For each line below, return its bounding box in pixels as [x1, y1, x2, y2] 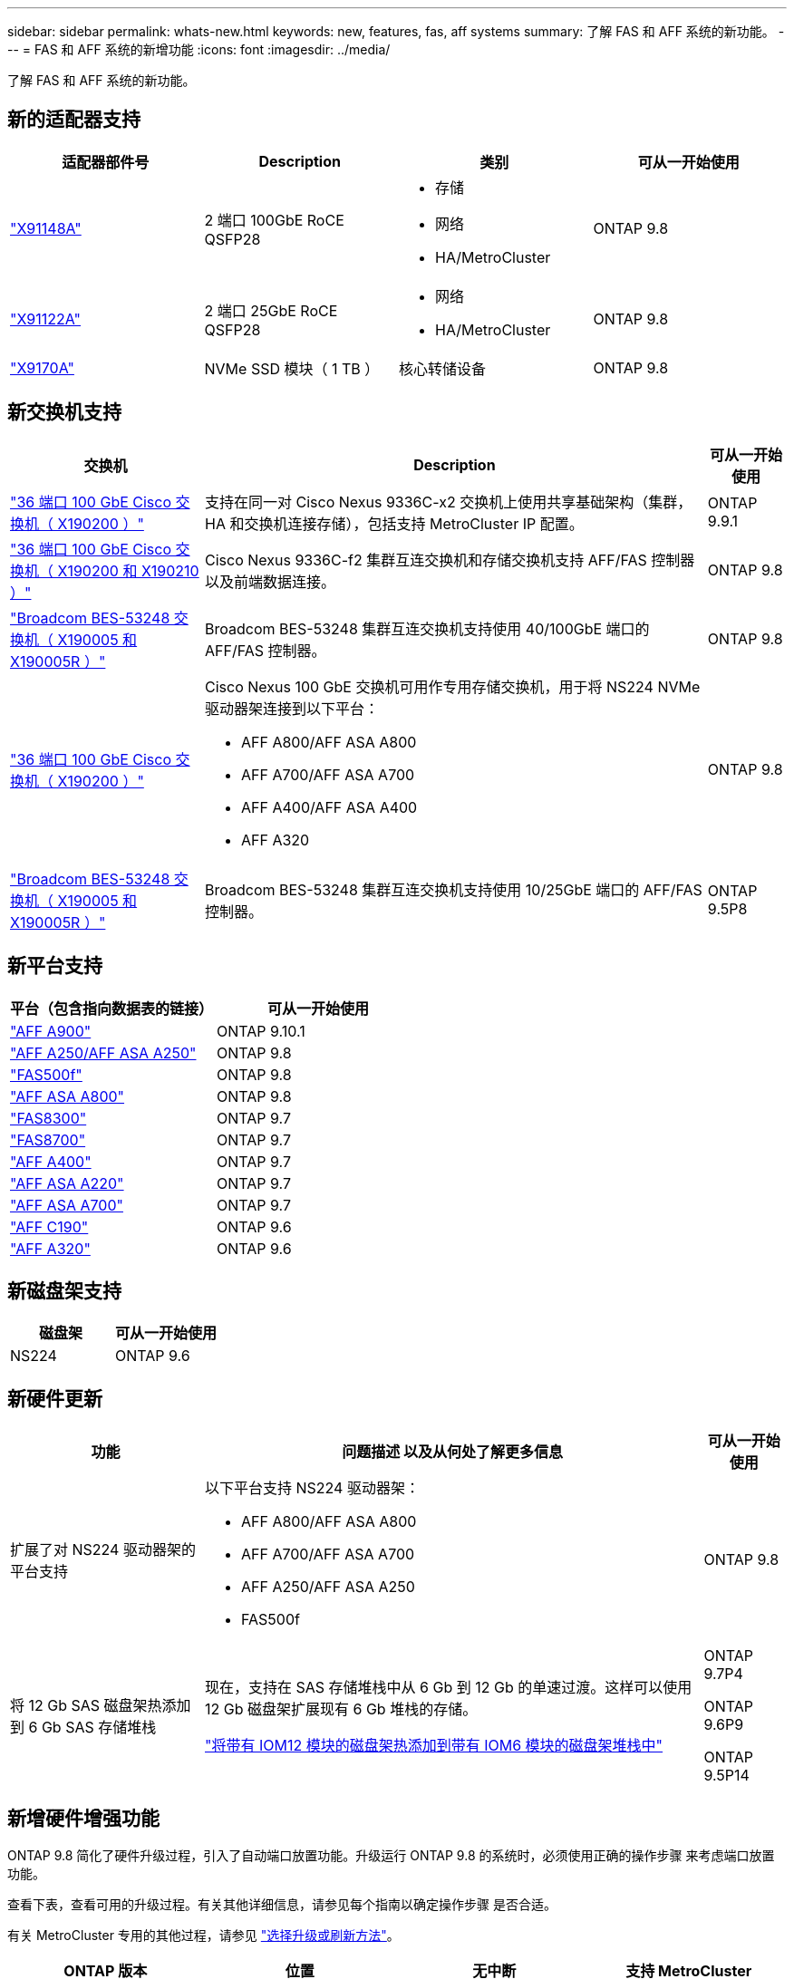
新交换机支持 [7, 401, 121, 424]
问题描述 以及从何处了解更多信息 [342, 1443, 564, 1462]
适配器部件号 [62, 152, 150, 171]
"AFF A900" [10, 1021, 92, 1040]
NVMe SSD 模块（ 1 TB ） [204, 359, 380, 378]
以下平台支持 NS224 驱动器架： [205, 1479, 420, 1498]
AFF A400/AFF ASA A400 [241, 797, 418, 816]
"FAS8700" [10, 1130, 86, 1149]
